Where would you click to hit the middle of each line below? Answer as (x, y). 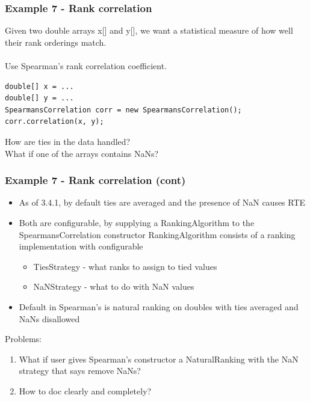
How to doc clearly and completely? (85, 390)
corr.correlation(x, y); (54, 122)
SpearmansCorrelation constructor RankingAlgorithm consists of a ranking (157, 234)
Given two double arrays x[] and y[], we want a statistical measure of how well (149, 30)
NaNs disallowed (49, 318)
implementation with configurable (81, 246)
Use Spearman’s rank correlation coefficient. (86, 66)
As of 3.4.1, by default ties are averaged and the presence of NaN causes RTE (162, 202)
